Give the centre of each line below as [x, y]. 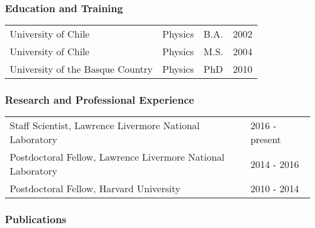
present [266, 139]
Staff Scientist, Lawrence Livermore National [105, 126]
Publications [36, 219]
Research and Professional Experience [100, 100]
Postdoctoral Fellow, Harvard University [95, 189]
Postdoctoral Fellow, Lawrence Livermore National [117, 157]
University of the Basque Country [81, 69]
